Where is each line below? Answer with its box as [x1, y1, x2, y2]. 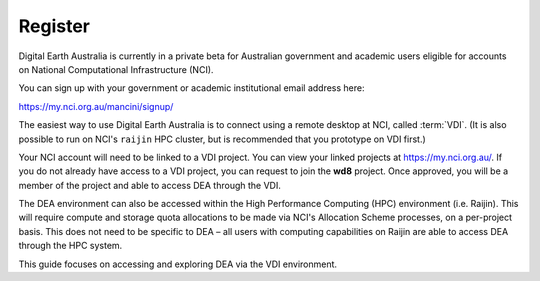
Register [18, 15, 90, 37]
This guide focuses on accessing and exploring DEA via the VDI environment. [18, 258, 338, 270]
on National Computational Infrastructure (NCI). [18, 63, 214, 75]
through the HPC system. [18, 240, 123, 252]
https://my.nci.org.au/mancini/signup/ [18, 100, 174, 112]
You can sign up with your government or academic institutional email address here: [18, 82, 365, 94]
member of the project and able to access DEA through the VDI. [18, 179, 282, 191]
